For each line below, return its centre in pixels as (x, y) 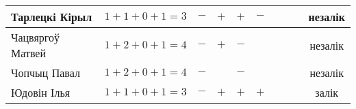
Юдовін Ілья (41, 92)
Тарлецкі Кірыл (52, 17)
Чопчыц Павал (46, 73)
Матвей (29, 53)
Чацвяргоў (35, 37)
